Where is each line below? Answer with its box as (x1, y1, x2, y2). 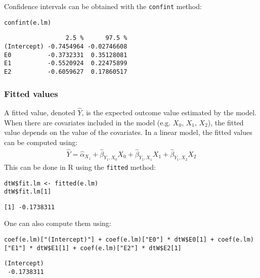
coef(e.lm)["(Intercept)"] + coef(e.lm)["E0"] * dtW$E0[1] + (4, 236, 214, 244)
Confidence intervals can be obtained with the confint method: (4, 1, 202, 11)
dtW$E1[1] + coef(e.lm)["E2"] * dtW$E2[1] (36, 244, 182, 252)
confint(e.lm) (4, 19, 52, 26)
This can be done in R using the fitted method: (4, 161, 156, 172)
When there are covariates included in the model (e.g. (4, 117, 171, 127)
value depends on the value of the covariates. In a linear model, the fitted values (4, 127, 252, 137)
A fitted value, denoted (4, 107, 75, 118)
